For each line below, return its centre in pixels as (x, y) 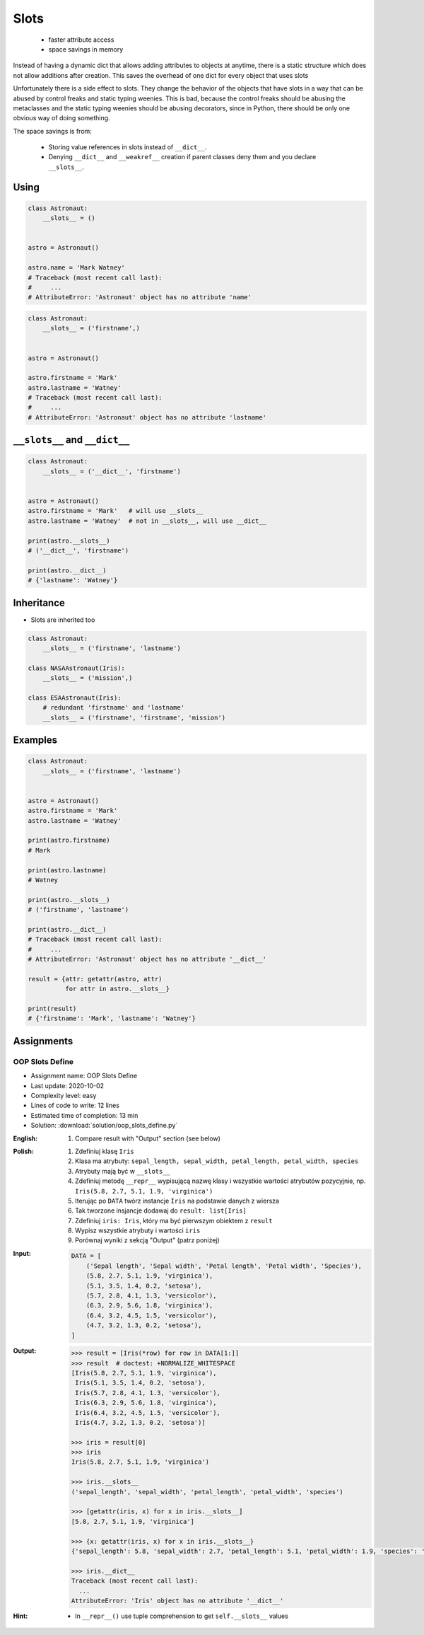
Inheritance (39, 602)
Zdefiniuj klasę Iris (105, 1151)
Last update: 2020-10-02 (67, 1085)
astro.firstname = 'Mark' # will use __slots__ (116, 511)
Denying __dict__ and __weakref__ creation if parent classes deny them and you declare (182, 157)
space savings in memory (86, 49)
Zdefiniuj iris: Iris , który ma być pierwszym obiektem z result (174, 1220)
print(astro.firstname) (69, 840)
